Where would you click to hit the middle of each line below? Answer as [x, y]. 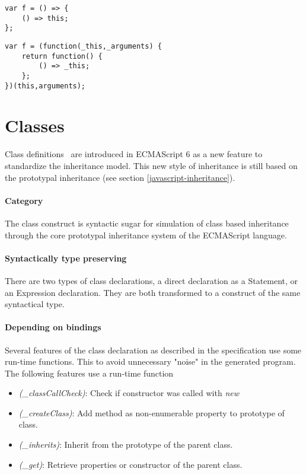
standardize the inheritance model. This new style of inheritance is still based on [151, 165]
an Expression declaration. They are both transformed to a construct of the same [153, 292]
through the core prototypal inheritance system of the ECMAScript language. [146, 235]
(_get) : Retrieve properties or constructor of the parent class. [130, 464]
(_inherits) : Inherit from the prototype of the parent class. [126, 444]
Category [24, 200]
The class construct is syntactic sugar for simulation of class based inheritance [147, 223]
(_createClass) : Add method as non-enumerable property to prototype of [152, 412]
